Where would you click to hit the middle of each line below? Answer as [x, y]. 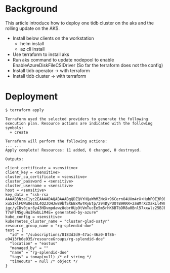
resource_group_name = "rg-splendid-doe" [50, 226]
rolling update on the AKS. [32, 28]
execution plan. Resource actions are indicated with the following [79, 123]
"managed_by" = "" [29, 248]
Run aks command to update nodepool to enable [63, 59]
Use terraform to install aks [41, 54]
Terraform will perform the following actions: [56, 141]
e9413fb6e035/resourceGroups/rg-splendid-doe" [55, 239]
